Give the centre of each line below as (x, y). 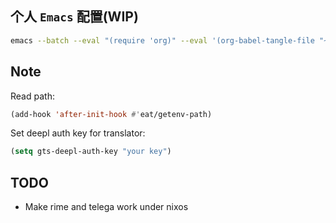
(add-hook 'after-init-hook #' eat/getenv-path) (111, 114)
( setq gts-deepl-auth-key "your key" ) (91, 152)
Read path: (32, 96)
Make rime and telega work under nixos (106, 207)
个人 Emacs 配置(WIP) (74, 17)
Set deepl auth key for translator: (78, 133)
